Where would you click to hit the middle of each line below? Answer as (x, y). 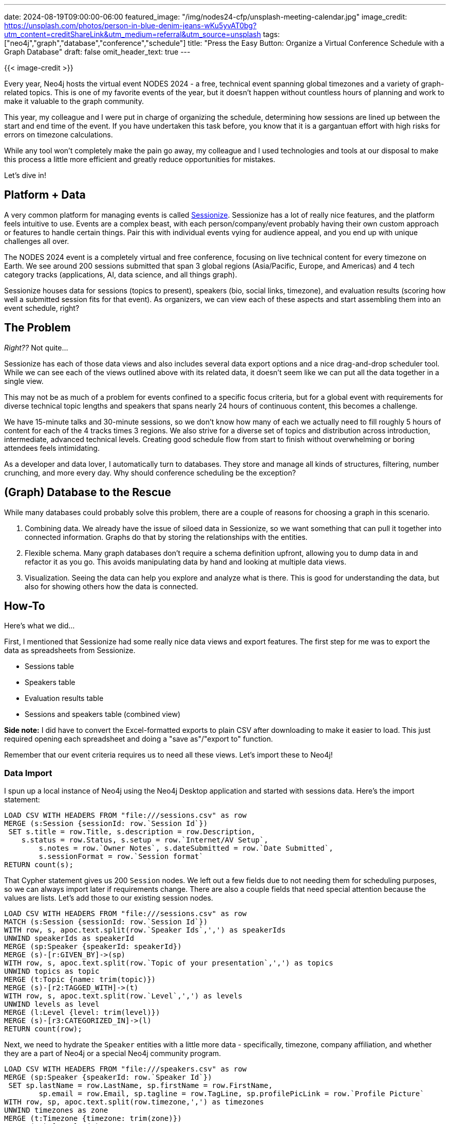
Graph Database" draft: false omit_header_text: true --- (97, 52)
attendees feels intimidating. (52, 448)
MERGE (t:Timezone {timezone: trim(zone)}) (93, 1119)
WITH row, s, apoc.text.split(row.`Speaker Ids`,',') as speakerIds (145, 930)
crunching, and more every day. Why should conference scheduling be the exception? (150, 472)
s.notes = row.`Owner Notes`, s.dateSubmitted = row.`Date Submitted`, (186, 848)
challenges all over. (37, 241)
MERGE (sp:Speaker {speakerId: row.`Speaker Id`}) (108, 1077)
